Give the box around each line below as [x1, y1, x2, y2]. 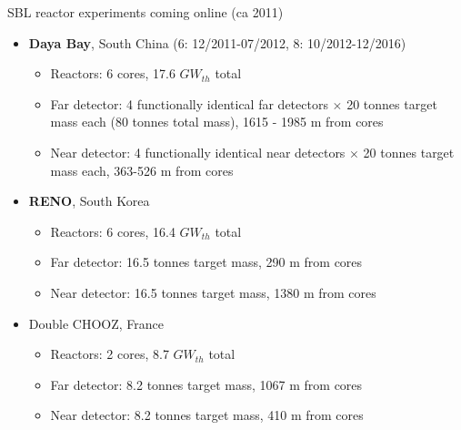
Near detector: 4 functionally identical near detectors [50, 142, 346, 161]
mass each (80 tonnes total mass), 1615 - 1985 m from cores [50, 112, 384, 131]
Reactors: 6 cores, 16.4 [50, 221, 175, 241]
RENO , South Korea [28, 191, 150, 210]
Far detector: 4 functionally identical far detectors [50, 94, 328, 113]
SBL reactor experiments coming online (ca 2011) [7, 3, 284, 21]
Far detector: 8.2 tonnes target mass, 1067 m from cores [50, 374, 363, 394]
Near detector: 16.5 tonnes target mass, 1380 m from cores [50, 282, 376, 302]
